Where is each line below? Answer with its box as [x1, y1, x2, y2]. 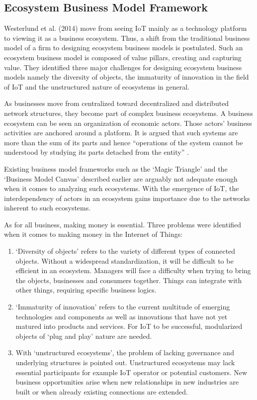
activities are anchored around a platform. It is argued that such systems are [4, 127, 238, 138]
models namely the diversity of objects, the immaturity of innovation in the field [4, 72, 249, 82]
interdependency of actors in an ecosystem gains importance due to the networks [4, 193, 250, 203]
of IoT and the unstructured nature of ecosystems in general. [4, 81, 190, 92]
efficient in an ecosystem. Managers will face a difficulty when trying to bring [15, 265, 251, 276]
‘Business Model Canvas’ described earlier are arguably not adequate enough [4, 173, 238, 184]
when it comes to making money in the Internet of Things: [4, 229, 183, 239]
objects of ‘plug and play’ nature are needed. [15, 330, 152, 341]
